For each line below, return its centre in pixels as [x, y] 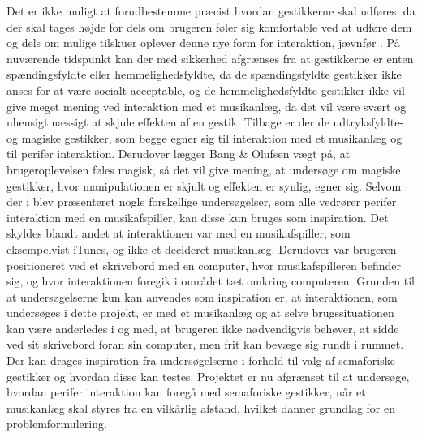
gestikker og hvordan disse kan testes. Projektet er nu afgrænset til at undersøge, [208, 376]
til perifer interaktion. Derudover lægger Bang [121, 154]
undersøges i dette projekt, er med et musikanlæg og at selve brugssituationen [200, 313]
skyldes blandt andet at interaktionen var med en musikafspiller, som [179, 233]
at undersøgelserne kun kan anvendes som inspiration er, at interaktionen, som [202, 296]
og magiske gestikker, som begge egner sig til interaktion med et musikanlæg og [205, 137]
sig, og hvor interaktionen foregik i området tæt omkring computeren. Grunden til [211, 281]
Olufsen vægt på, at [301, 154]
